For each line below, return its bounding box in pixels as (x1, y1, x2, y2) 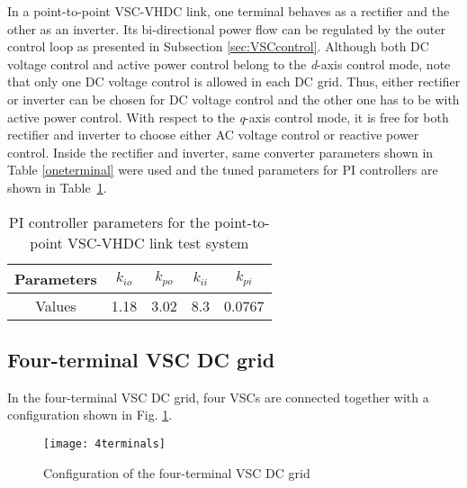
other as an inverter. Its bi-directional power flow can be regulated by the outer (7, 19, 445, 38)
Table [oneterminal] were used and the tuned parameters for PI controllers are (7, 160, 438, 179)
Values (35, 294, 76, 316)
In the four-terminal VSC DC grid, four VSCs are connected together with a (7, 387, 429, 406)
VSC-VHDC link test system (67, 231, 249, 253)
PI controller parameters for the (8, 211, 211, 232)
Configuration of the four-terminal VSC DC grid (43, 463, 310, 482)
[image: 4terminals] (43, 437, 166, 450)
